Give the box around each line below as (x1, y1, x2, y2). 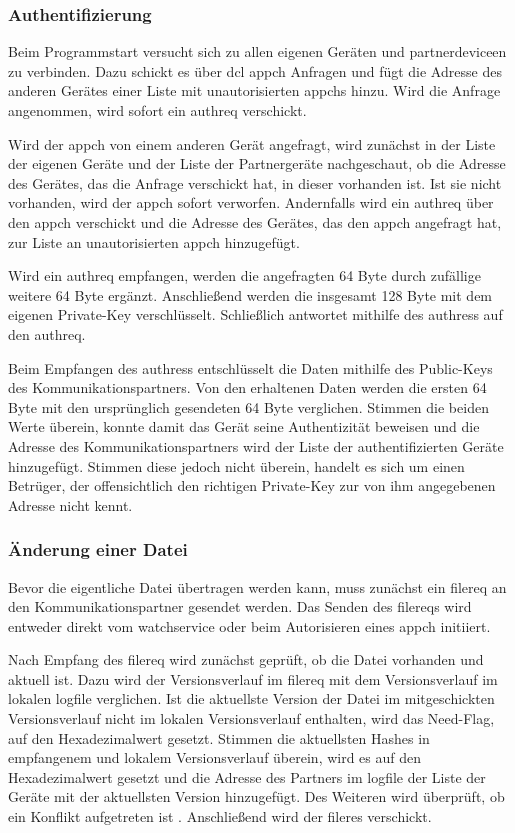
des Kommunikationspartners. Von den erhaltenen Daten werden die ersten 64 (8, 377, 487, 398)
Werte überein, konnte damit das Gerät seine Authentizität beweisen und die (8, 416, 480, 437)
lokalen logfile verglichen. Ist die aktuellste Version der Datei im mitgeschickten (8, 688, 495, 709)
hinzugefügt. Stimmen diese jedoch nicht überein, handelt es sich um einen (8, 455, 465, 476)
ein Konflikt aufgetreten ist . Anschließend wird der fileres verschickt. (8, 806, 432, 827)
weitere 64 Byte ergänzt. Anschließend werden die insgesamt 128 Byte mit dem (8, 284, 493, 305)
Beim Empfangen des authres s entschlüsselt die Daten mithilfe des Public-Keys (8, 357, 493, 378)
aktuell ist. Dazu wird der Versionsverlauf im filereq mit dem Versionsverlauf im (8, 668, 498, 689)
